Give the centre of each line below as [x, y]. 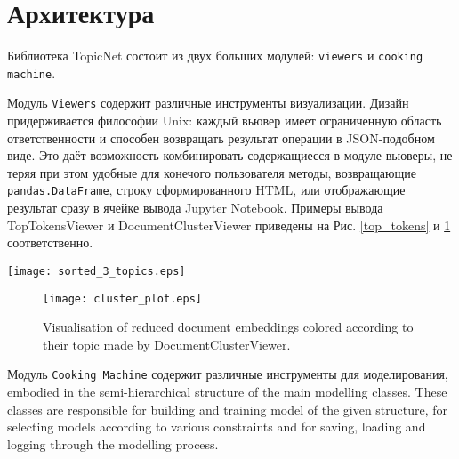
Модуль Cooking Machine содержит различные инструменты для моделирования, [228, 374]
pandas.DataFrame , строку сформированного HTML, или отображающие [206, 190]
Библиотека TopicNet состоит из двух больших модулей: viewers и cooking [215, 56]
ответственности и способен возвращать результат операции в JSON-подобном [221, 137]
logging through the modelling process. [113, 443]
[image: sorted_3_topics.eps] [97, 271]
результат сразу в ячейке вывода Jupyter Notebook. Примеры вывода [195, 208]
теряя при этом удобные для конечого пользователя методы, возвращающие [212, 172]
